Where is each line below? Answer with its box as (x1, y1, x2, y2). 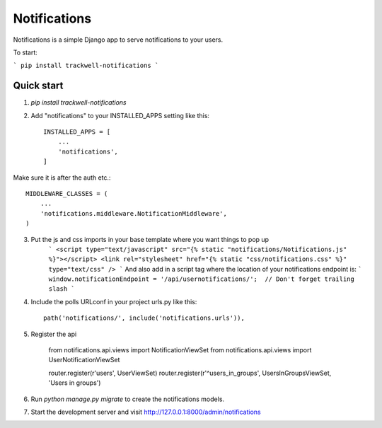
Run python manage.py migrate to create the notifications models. (30, 395, 225, 403)
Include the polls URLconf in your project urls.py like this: (30, 297, 197, 306)
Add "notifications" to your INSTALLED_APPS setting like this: (30, 111, 210, 120)
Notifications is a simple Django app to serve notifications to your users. (13, 35, 224, 44)
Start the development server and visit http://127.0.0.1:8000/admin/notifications (30, 407, 261, 416)
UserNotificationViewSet (48, 356, 120, 364)
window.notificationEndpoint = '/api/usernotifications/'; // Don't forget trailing (48, 275, 355, 283)
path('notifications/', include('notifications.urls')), (43, 314, 245, 322)
